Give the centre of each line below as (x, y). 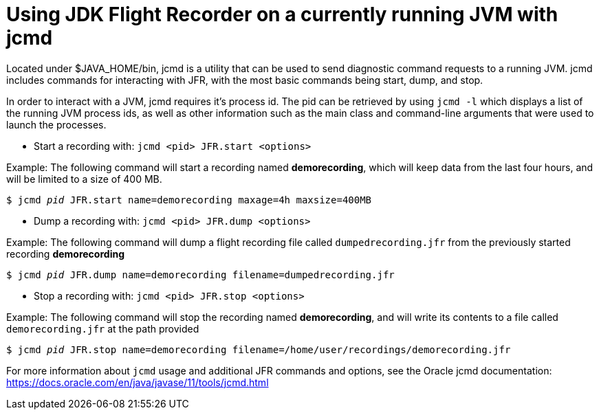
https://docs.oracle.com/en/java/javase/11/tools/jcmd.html (138, 382)
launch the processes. (56, 124)
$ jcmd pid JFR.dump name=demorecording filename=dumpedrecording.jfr (200, 274)
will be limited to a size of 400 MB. (84, 179)
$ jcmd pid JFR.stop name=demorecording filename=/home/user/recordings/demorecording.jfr (259, 349)
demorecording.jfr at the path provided (103, 328)
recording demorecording (65, 254)
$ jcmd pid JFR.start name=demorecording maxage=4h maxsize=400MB (189, 200)
